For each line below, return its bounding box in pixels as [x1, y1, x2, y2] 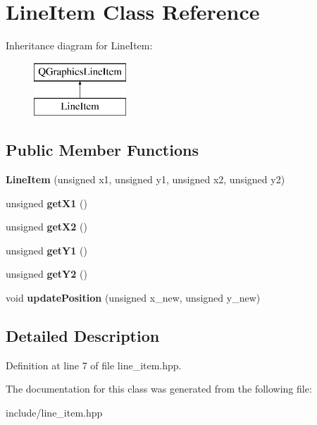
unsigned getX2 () [6, 219, 87, 234]
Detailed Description [6, 325, 160, 347]
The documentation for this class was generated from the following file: [6, 381, 312, 396]
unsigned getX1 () [6, 195, 87, 210]
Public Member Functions [6, 139, 199, 161]
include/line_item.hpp [6, 405, 103, 420]
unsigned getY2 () [6, 266, 87, 281]
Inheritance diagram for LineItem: [6, 38, 153, 53]
